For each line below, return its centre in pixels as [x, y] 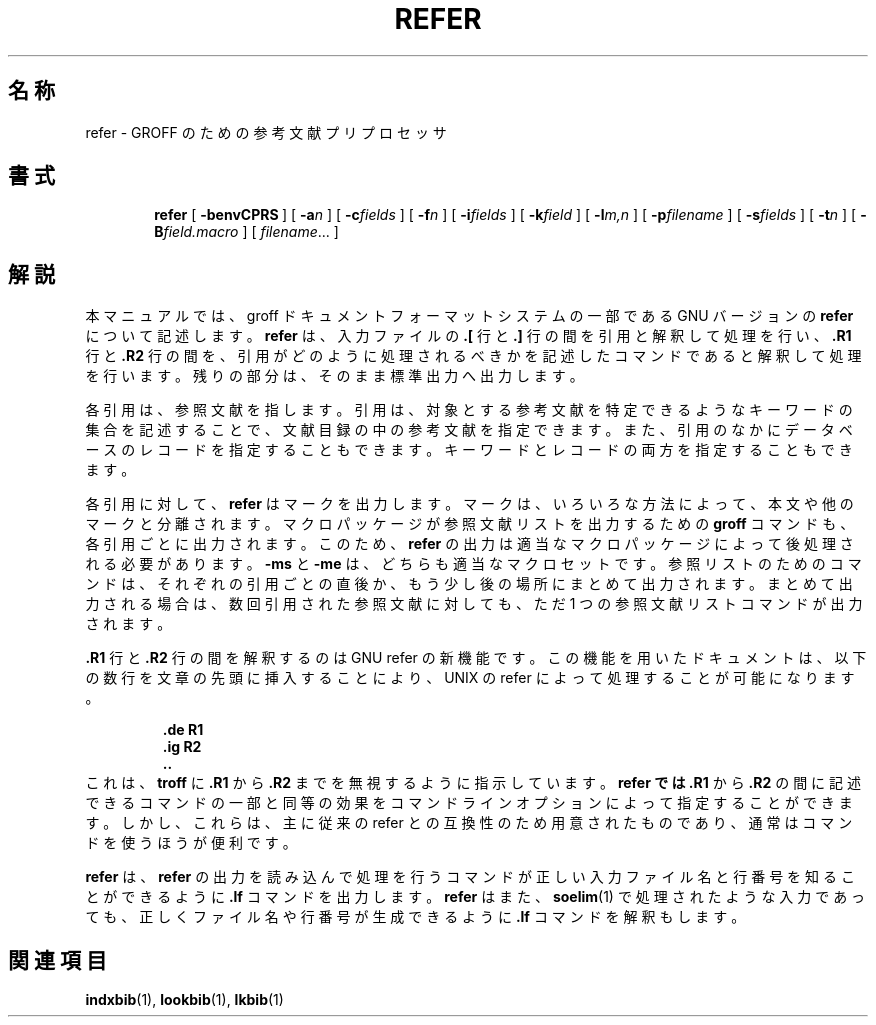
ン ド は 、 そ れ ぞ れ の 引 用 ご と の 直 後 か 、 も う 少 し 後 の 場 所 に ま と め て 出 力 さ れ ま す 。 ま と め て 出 [469, 584]
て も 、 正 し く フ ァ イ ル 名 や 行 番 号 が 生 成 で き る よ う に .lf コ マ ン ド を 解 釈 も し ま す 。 [415, 917]
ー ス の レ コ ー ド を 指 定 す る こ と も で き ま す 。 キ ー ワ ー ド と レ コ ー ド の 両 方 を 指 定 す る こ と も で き [469, 450]
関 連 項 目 [57, 960]
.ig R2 [182, 747]
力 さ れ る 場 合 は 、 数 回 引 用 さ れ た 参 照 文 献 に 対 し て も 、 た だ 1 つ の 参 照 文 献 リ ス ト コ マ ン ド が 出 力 [474, 604]
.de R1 [183, 730]
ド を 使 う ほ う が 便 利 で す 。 [191, 843]
